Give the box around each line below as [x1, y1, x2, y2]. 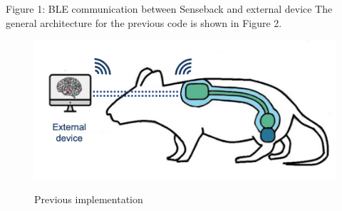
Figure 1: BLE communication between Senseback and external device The [6, 1, 333, 16]
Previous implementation [34, 192, 143, 207]
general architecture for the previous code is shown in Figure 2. [6, 15, 282, 30]
